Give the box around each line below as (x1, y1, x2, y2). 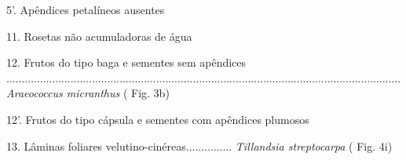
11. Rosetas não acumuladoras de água (6, 27, 192, 44)
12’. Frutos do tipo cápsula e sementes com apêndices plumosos (6, 111, 309, 127)
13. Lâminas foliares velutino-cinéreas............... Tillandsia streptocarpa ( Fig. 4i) (6, 137, 393, 154)
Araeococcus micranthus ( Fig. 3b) (6, 85, 170, 101)
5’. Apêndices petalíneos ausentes (6, 2, 165, 17)
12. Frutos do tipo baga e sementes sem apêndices (6, 54, 247, 71)
